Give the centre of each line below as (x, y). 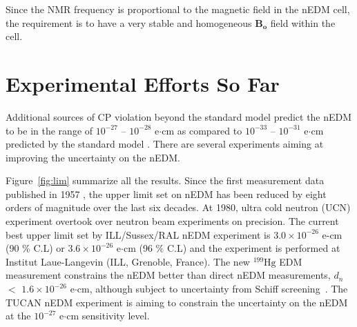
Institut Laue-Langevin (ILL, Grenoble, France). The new (128, 261)
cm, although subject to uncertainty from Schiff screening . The (212, 289)
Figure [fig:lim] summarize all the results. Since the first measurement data (165, 180)
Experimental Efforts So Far (143, 83)
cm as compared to (202, 130)
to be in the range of (49, 130)
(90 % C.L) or (35, 248)
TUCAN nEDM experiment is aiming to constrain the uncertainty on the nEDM (177, 302)
